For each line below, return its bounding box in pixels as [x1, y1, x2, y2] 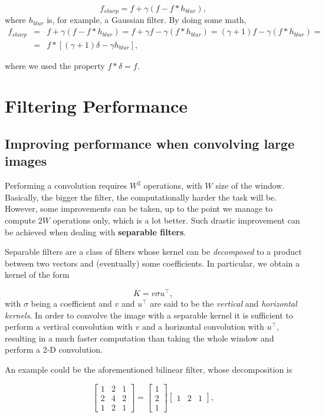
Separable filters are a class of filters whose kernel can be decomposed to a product [5, 245, 302, 258]
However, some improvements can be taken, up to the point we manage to [5, 202, 273, 215]
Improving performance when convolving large [5, 134, 294, 152]
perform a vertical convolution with [5, 320, 133, 333]
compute [5, 214, 36, 226]
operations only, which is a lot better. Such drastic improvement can [52, 214, 300, 226]
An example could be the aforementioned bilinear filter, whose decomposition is [5, 363, 293, 375]
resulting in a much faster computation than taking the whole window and [5, 331, 274, 344]
